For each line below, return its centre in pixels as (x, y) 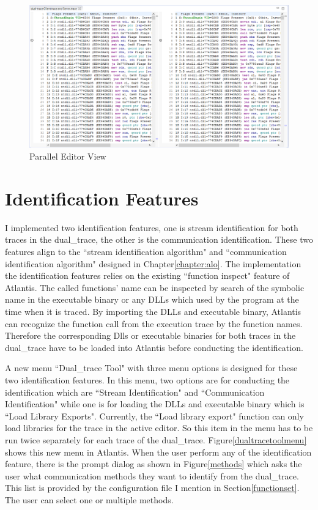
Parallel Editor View (68, 156)
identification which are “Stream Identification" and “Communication (135, 392)
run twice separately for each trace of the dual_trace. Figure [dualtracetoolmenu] (156, 439)
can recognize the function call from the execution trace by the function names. (154, 323)
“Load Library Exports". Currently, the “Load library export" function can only (154, 416)
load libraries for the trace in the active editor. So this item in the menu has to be (159, 428)
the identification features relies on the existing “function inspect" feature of (147, 275)
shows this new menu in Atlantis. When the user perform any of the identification (158, 452)
